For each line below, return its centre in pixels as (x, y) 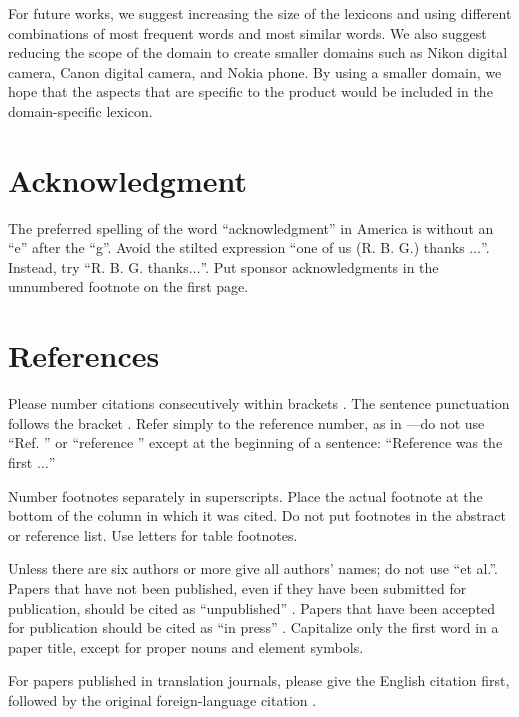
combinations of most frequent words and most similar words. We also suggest (247, 32)
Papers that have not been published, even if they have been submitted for (237, 587)
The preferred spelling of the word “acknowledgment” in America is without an (251, 227)
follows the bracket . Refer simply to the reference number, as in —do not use (246, 422)
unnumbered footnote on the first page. (128, 286)
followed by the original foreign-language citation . (162, 699)
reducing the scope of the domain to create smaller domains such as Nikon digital (258, 52)
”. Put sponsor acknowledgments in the (319, 266)
